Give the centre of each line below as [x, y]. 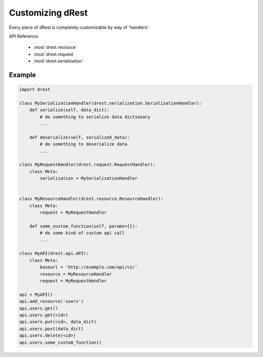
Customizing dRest [48, 13]
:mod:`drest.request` [54, 54]
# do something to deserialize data [84, 144]
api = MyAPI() [36, 294]
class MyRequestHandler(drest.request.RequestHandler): [87, 165]
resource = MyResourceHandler [76, 274]
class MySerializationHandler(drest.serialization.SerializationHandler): [111, 103]
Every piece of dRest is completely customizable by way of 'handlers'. [79, 27]
